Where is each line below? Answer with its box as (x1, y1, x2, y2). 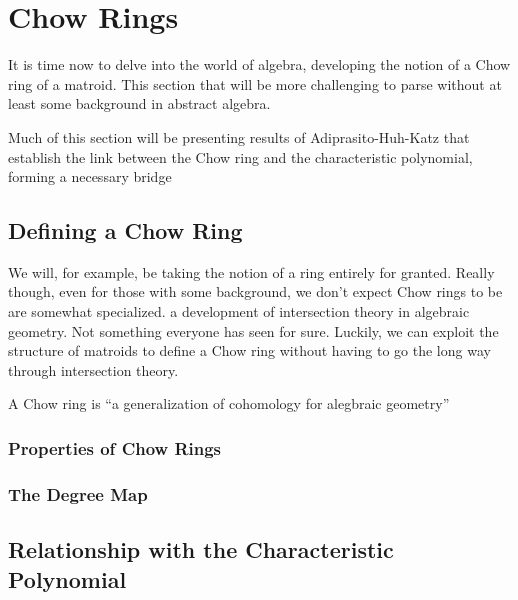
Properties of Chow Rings (8, 435, 222, 460)
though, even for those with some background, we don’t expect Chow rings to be (8, 281, 503, 302)
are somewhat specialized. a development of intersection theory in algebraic (8, 301, 470, 322)
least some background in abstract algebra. (8, 93, 271, 114)
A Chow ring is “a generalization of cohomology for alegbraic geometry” (8, 393, 450, 414)
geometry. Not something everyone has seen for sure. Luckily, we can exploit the (8, 320, 499, 341)
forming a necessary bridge (8, 166, 172, 187)
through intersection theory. (8, 359, 179, 380)
